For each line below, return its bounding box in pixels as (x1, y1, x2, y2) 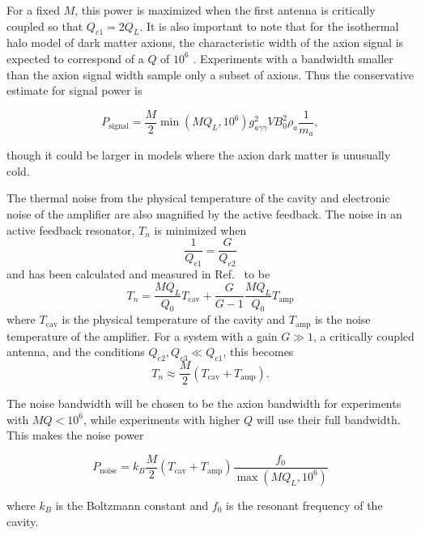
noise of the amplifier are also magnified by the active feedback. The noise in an (6, 206, 402, 223)
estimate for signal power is (6, 82, 142, 99)
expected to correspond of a (6, 49, 144, 66)
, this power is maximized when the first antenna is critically (74, 2, 376, 18)
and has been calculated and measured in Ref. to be (6, 265, 270, 282)
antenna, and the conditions (6, 343, 145, 360)
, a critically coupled (313, 327, 415, 344)
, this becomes (223, 343, 294, 360)
